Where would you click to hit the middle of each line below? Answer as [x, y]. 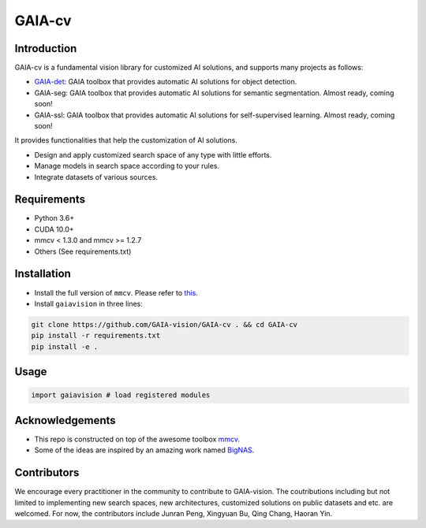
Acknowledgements [65, 420]
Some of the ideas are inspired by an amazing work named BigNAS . [144, 450]
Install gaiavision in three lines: [89, 303]
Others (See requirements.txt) [83, 251]
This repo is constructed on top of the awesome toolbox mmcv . [137, 439]
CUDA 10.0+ [54, 229]
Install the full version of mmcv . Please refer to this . [116, 292]
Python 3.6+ [54, 218]
